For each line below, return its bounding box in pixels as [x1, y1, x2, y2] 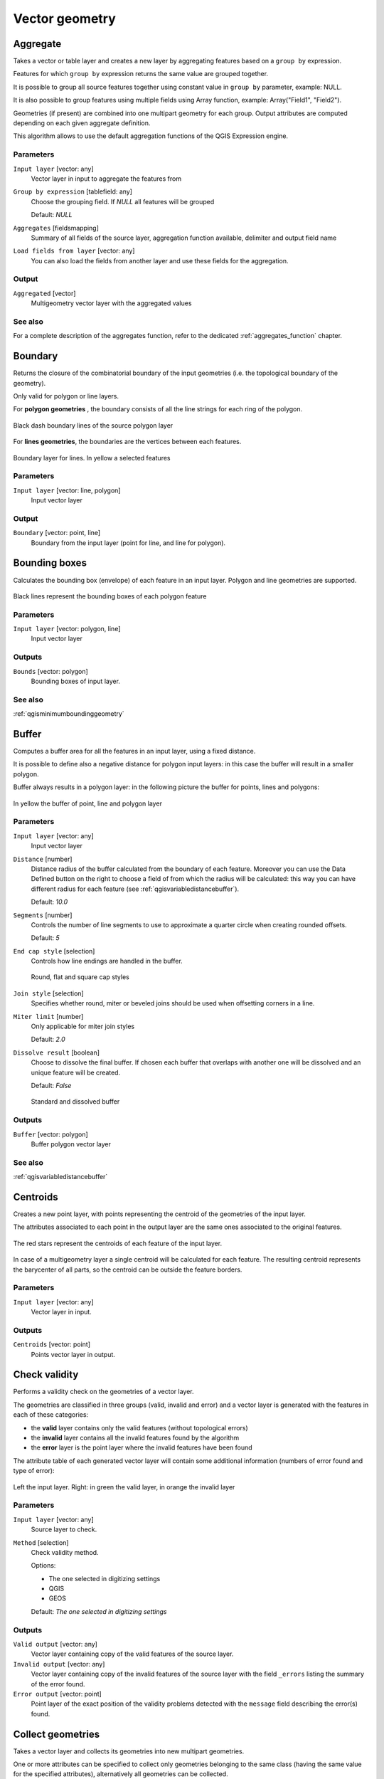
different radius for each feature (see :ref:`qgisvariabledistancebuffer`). [31, 885, 240, 893]
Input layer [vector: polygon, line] [13, 625, 121, 633]
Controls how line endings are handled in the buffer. [31, 957, 183, 966]
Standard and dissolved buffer [31, 1097, 120, 1106]
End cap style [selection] [13, 946, 95, 955]
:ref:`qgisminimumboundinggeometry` [13, 709, 124, 718]
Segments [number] [13, 911, 73, 919]
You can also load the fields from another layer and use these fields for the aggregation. [31, 256, 289, 265]
